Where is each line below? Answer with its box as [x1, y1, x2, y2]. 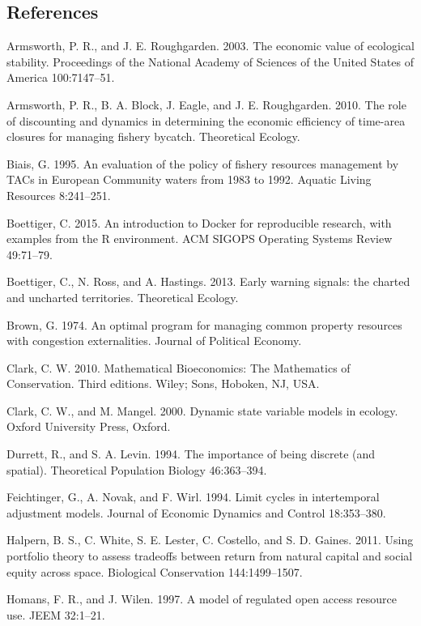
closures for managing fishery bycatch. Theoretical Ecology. [6, 128, 300, 145]
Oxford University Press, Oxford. [6, 418, 171, 435]
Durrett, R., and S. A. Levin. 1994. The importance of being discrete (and [6, 445, 376, 462]
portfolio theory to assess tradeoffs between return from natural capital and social [6, 547, 413, 564]
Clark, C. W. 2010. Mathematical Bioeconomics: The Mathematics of [6, 359, 351, 376]
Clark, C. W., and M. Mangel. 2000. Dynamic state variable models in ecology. [6, 402, 398, 419]
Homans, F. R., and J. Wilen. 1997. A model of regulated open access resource [6, 590, 398, 607]
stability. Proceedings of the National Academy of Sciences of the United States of [6, 53, 414, 70]
